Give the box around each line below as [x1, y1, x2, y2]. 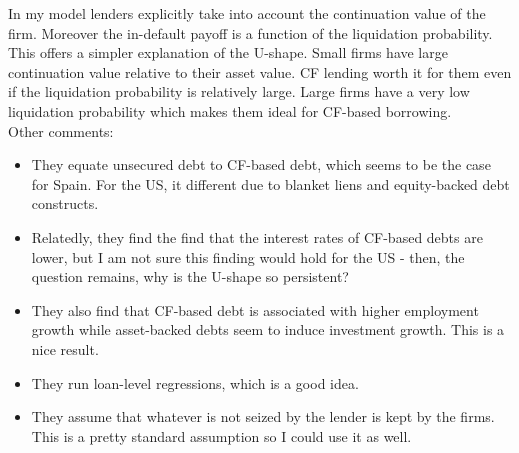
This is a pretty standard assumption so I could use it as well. [31, 425, 412, 446]
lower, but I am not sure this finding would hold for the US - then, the [31, 246, 465, 267]
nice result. [31, 338, 99, 359]
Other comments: [8, 120, 114, 141]
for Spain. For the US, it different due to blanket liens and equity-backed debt [31, 173, 510, 194]
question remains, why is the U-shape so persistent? [31, 266, 349, 287]
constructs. [31, 193, 99, 214]
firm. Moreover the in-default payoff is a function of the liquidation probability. [8, 22, 493, 43]
